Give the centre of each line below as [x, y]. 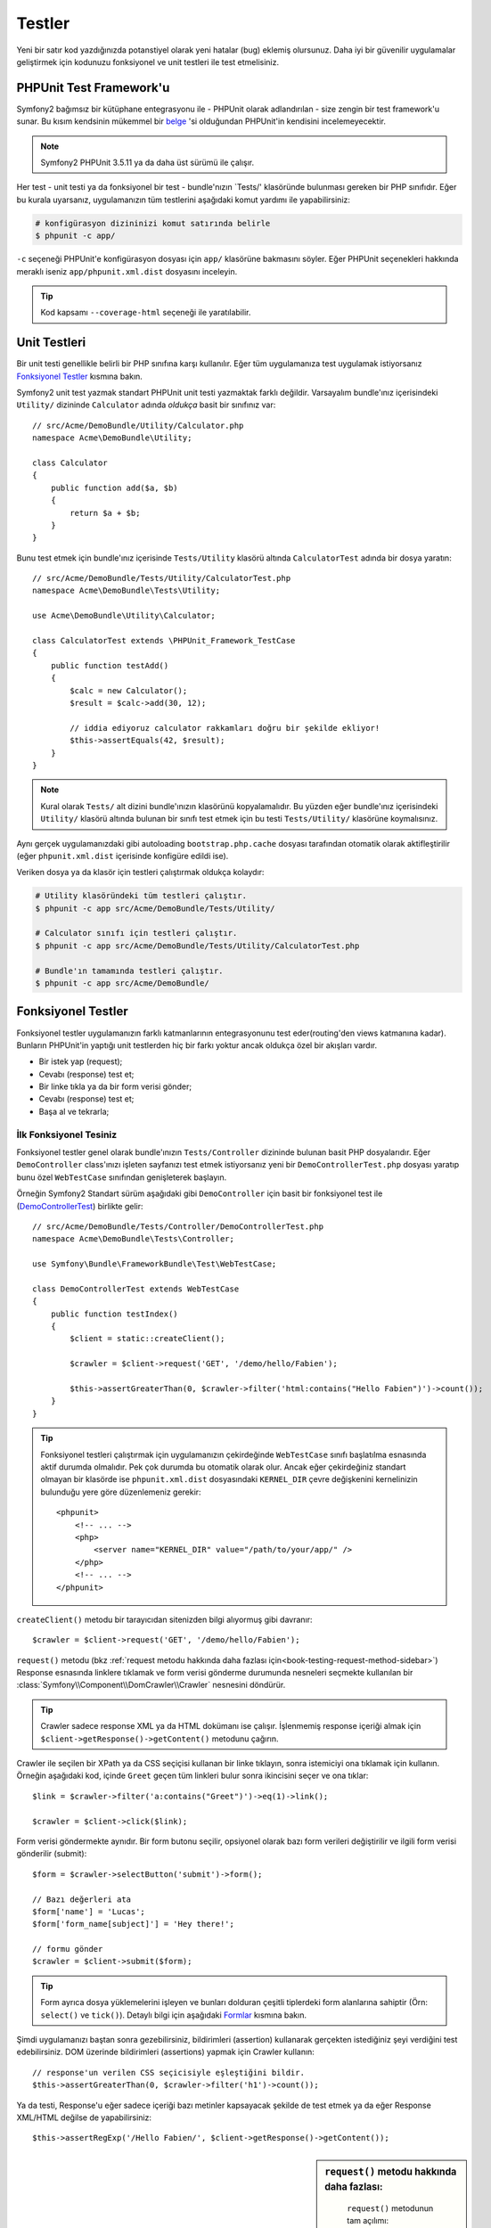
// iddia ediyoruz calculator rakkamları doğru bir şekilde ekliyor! [225, 728]
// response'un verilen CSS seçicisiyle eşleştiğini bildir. [168, 2072]
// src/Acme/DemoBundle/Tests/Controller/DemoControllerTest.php [178, 1226]
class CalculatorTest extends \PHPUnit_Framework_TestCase [164, 641]
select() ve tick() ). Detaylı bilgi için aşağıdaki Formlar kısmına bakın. [174, 2015]
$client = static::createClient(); [147, 1339]
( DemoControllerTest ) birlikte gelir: [80, 1206]
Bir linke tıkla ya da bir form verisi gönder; [115, 1086]
